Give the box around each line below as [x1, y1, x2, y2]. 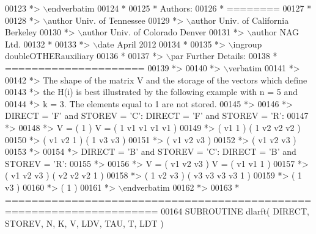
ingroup [233, 37, 262, 50]
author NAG [252, 26, 299, 38]
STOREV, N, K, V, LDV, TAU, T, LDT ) [5, 216, 164, 229]
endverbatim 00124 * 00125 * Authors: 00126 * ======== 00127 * [48, 2, 312, 14]
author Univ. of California [191, 13, 289, 26]
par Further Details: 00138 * [171, 49, 277, 62]
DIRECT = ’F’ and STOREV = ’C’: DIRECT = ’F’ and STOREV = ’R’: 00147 [5, 109, 309, 122]
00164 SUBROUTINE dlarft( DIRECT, [161, 205, 309, 218]
